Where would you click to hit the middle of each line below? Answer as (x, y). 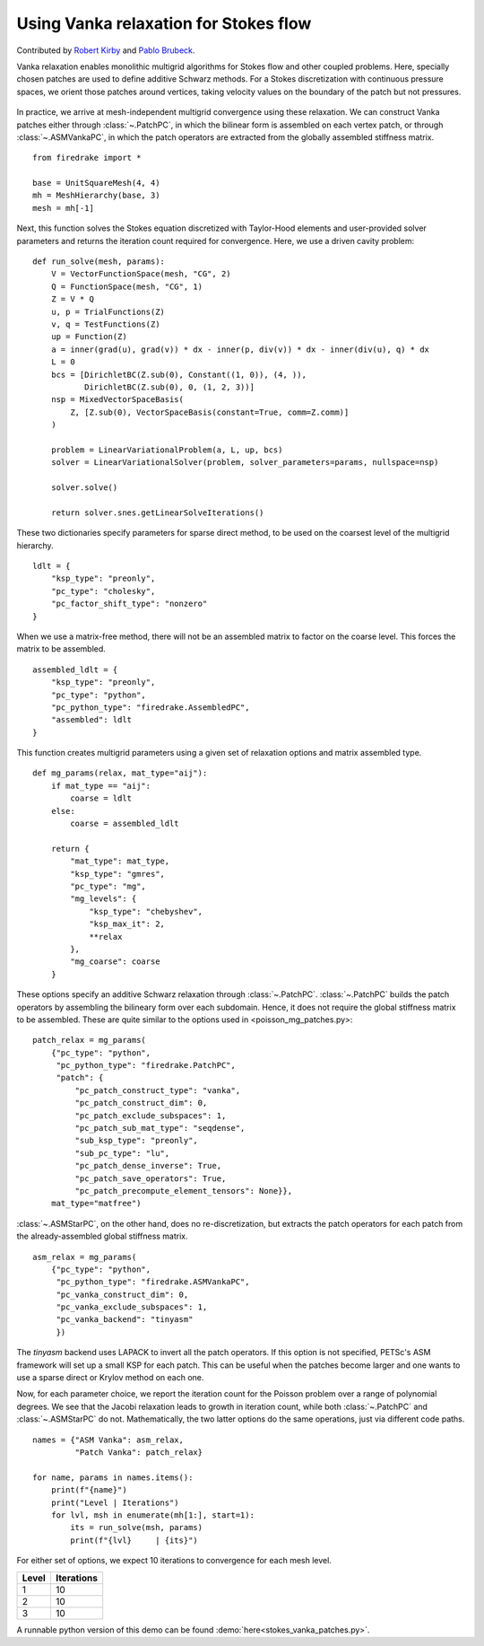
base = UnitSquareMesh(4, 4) (96, 183)
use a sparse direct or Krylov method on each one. (110, 1378)
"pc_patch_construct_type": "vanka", (158, 1090)
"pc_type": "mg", (108, 886)
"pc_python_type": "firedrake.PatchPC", (146, 1065)
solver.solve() (84, 488)
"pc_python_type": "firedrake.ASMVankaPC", (153, 1282)
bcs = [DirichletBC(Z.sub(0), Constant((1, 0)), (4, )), (178, 374)
